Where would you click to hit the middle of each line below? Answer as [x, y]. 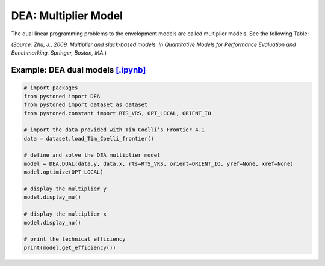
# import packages [51, 88]
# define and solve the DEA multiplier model [92, 155]
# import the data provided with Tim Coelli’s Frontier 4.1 [114, 130]
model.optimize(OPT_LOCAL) [63, 172]
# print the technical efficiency [75, 239]
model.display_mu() [52, 197]
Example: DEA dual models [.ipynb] [79, 70]
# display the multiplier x [65, 214]
